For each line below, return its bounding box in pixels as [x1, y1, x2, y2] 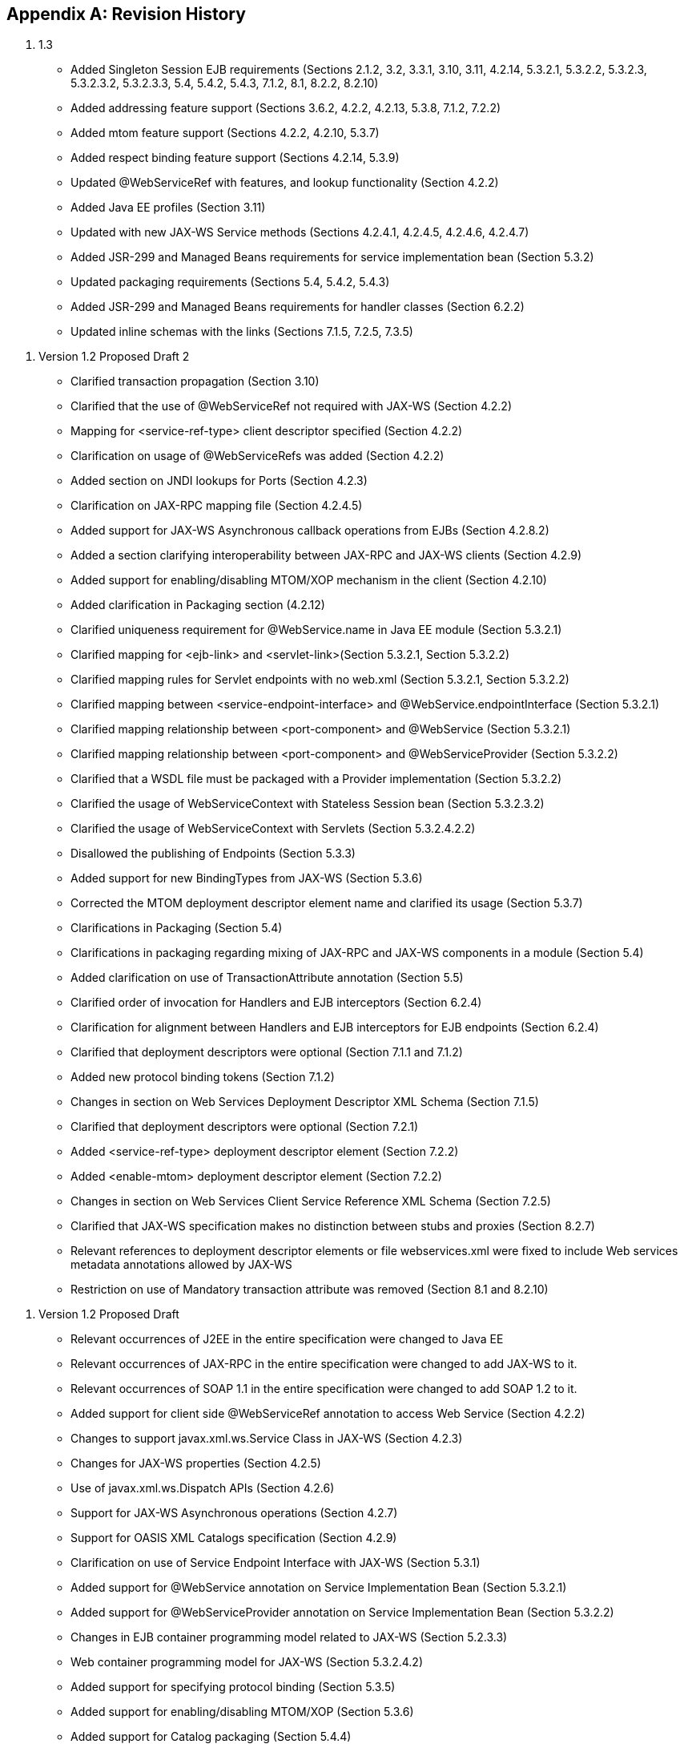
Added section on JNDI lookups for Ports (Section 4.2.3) [70, 474, 368, 488]
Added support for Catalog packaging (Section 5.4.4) [70, 1730, 352, 1744]
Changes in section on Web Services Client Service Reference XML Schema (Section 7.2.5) [70, 1194, 551, 1209]
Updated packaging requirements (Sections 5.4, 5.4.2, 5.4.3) [70, 275, 390, 289]
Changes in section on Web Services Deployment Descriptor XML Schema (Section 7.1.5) [70, 1095, 539, 1109]
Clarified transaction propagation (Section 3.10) [70, 374, 320, 389]
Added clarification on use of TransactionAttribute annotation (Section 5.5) [70, 971, 464, 985]
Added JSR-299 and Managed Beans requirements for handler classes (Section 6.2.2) [70, 300, 525, 314]
